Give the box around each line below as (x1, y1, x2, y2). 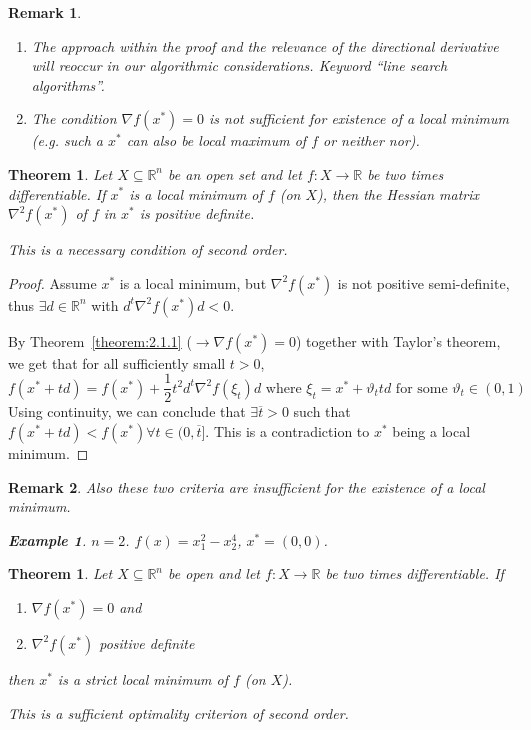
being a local (392, 421, 471, 441)
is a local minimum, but (119, 272, 267, 293)
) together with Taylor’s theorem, (295, 330, 501, 351)
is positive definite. (139, 203, 255, 224)
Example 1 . (8, 529, 87, 550)
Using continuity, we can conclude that (8, 401, 246, 422)
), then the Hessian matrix (317, 183, 480, 204)
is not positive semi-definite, (337, 272, 510, 293)
